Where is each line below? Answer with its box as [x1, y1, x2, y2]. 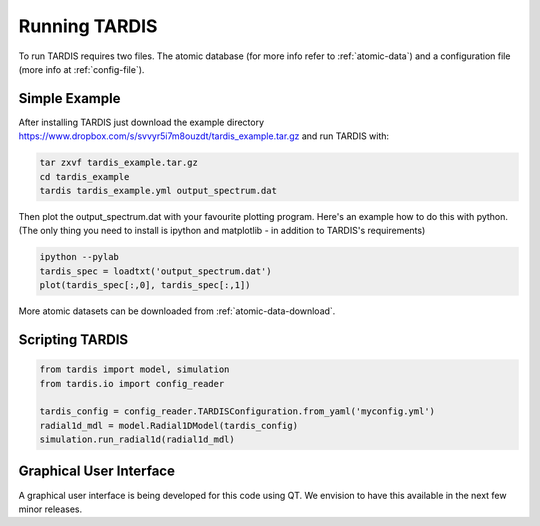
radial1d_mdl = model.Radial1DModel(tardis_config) [39, 420, 299, 431]
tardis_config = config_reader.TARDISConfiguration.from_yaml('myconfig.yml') [39, 406, 435, 417]
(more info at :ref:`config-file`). [18, 63, 145, 75]
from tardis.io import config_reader [39, 378, 225, 389]
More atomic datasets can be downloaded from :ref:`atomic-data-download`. [18, 305, 336, 317]
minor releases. [18, 503, 83, 515]
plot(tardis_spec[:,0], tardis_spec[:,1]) [39, 280, 251, 291]
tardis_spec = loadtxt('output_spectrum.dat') [39, 265, 272, 277]
